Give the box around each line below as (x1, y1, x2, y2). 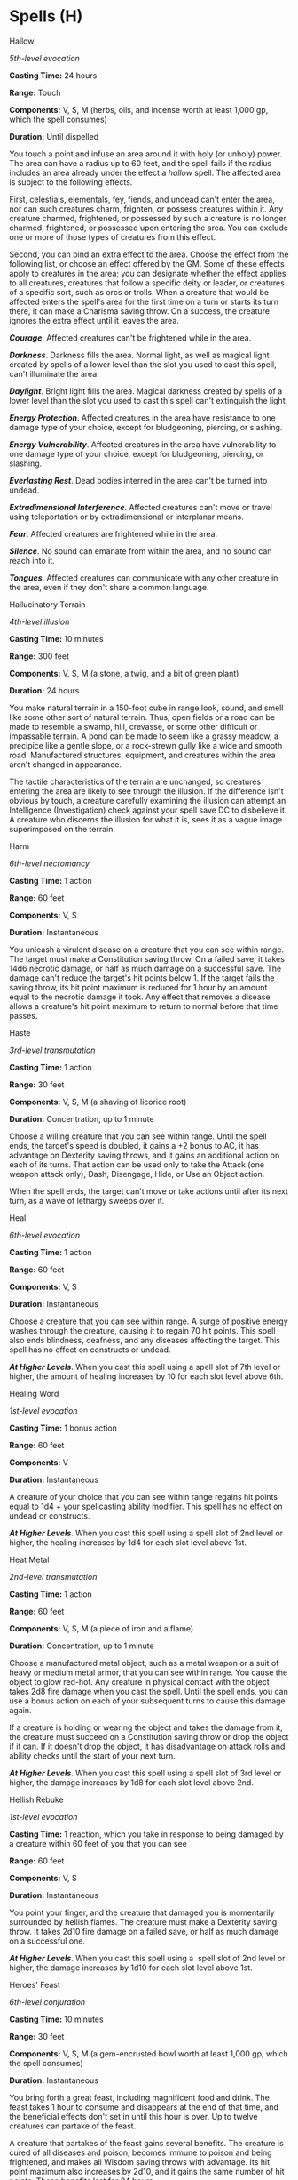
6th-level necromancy (9, 858, 90, 869)
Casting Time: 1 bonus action (9, 1423, 117, 1433)
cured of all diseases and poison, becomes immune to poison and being (9, 2147, 272, 2158)
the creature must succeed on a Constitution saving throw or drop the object (9, 1731, 289, 1742)
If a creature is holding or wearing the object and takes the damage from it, (9, 1722, 283, 1733)
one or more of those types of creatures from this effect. (9, 231, 216, 242)
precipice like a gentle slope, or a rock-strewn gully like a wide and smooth (9, 740, 283, 750)
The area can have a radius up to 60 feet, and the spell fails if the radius (9, 157, 272, 168)
